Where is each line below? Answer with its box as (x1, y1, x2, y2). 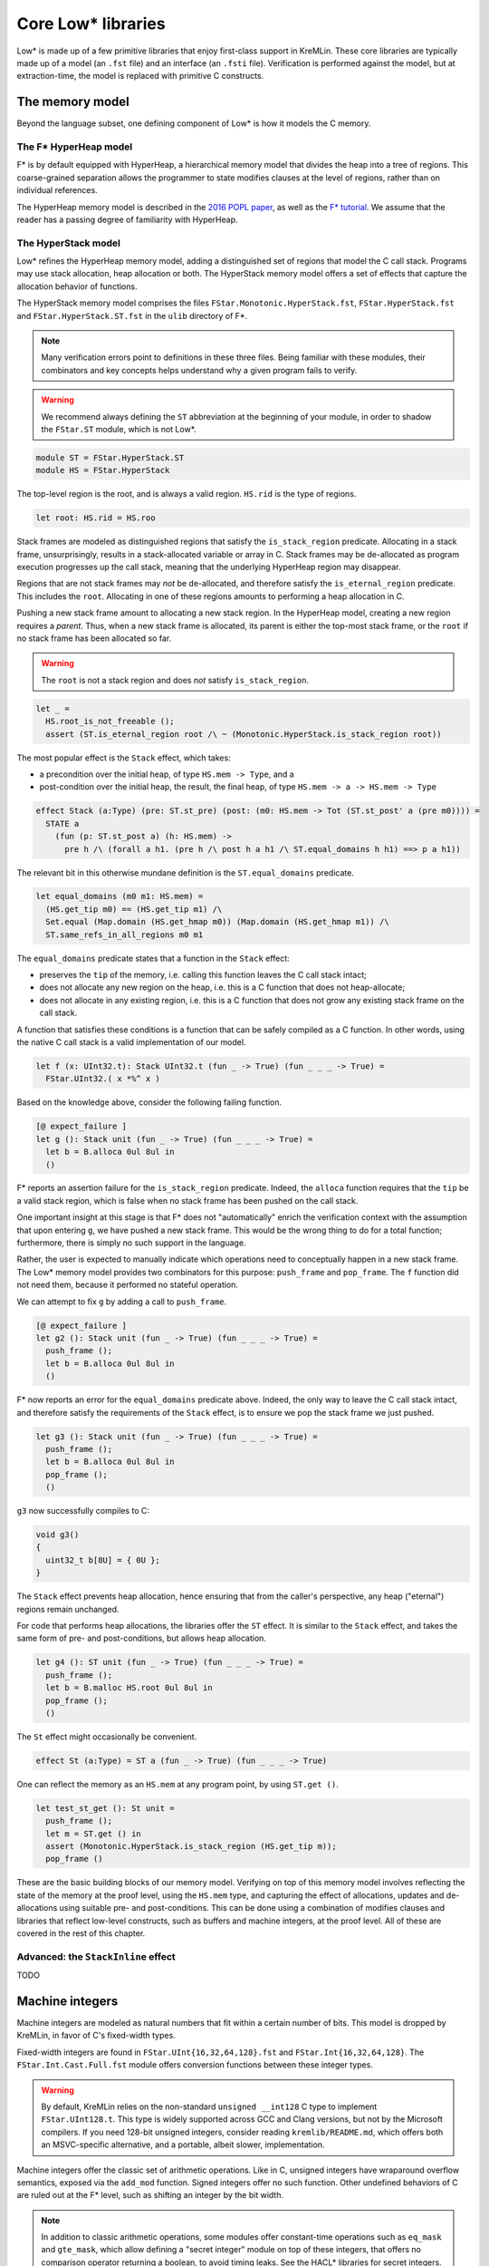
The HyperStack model (16, 237, 121, 249)
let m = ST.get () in (45, 1828, 142, 1839)
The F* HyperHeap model (16, 140, 133, 153)
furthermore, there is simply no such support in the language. (16, 1237, 246, 1248)
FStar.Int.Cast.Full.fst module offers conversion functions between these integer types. (16, 2059, 373, 2070)
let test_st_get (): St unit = (35, 1803, 176, 1813)
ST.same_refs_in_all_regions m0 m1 (45, 929, 204, 940)
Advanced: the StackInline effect (16, 1950, 176, 1962)
